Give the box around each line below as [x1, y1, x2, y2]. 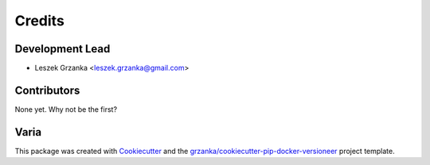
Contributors [14, 83, 80, 97]
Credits [14, 12, 65, 29]
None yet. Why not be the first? [14, 104, 118, 114]
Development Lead [14, 42, 111, 56]
